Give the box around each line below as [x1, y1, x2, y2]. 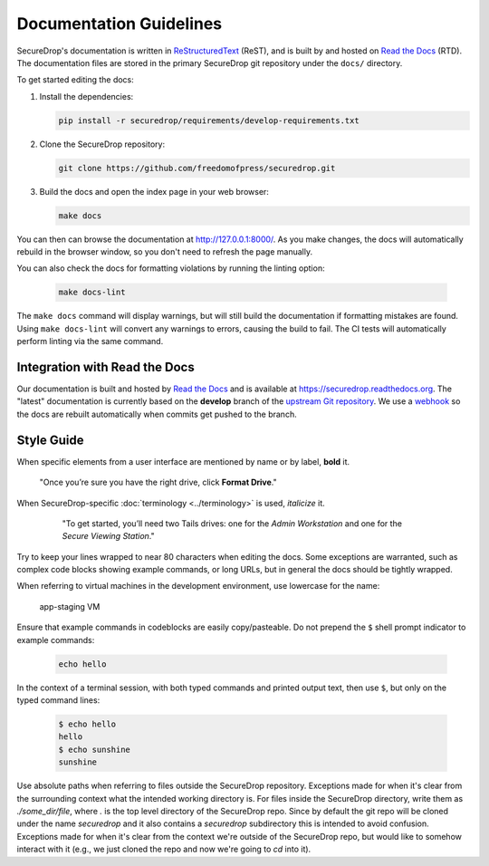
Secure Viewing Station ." [62, 531, 155, 542]
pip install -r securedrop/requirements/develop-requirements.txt [58, 115, 360, 126]
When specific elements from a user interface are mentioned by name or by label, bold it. [16, 456, 350, 467]
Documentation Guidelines [16, 14, 223, 34]
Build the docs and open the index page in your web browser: [39, 186, 269, 197]
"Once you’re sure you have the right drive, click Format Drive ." [39, 476, 277, 488]
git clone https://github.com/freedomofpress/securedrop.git [58, 163, 336, 173]
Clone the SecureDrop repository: [39, 139, 166, 149]
